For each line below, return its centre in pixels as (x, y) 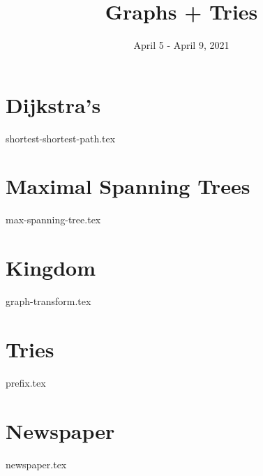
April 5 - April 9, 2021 (181, 45)
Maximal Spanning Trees (128, 186)
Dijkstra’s (53, 104)
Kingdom (51, 268)
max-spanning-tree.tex (53, 220)
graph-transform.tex (48, 301)
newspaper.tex (36, 464)
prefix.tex (26, 382)
